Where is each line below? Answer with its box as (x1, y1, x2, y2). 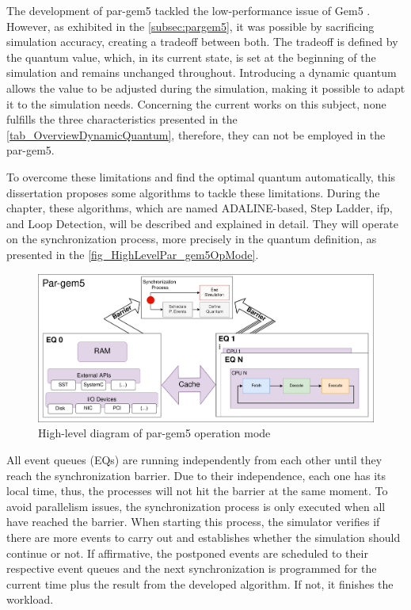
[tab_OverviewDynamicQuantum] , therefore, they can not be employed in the (6, 126, 386, 143)
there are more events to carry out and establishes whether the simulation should (6, 528, 401, 545)
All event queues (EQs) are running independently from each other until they (6, 452, 382, 468)
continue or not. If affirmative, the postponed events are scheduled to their (6, 544, 368, 561)
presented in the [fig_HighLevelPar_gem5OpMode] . (6, 246, 259, 262)
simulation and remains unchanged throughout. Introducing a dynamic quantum (6, 64, 397, 81)
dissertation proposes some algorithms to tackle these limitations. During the (6, 184, 380, 200)
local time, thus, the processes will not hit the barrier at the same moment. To (6, 482, 388, 499)
